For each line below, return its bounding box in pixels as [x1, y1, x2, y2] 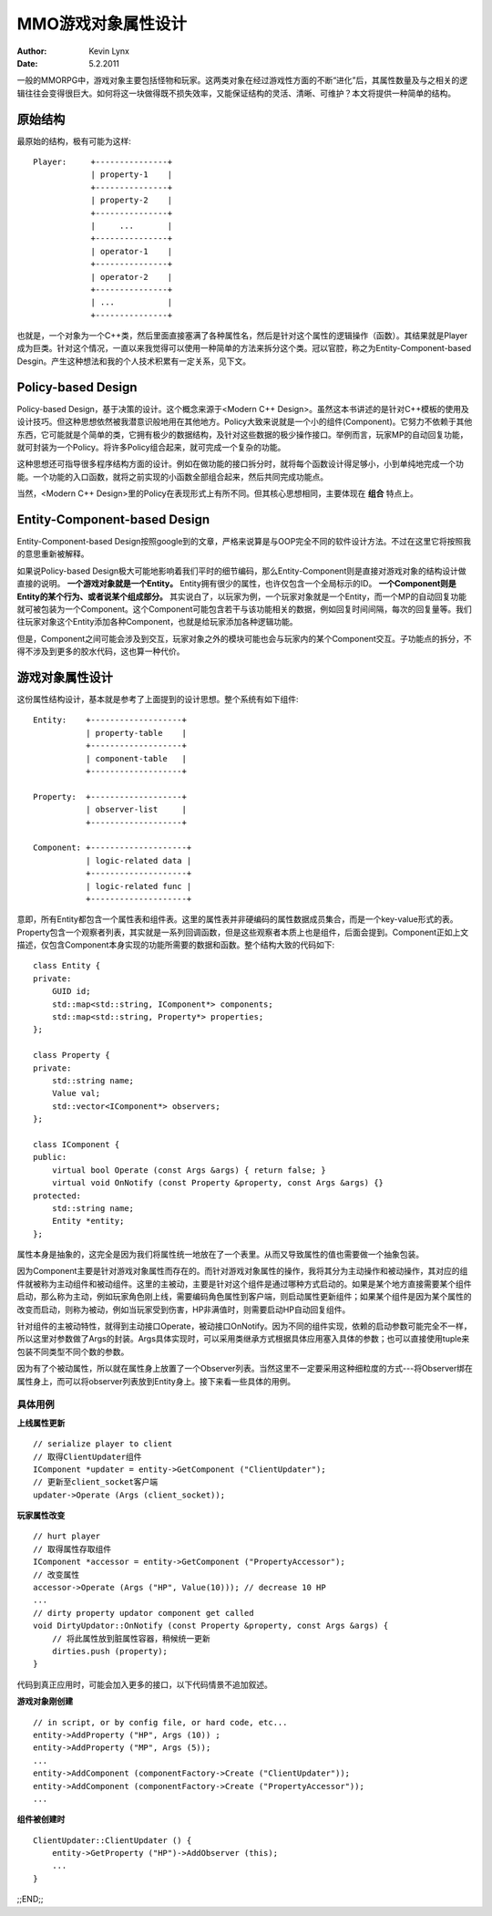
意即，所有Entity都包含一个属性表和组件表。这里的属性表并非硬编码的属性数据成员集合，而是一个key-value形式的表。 [16, 914, 458, 925]
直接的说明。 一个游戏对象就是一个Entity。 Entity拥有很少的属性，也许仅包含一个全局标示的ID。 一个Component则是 [16, 578, 457, 589]
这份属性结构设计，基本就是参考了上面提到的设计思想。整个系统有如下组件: [16, 694, 300, 705]
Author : [16, 46, 47, 57]
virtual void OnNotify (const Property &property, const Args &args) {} [51, 1177, 384, 1188]
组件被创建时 [16, 1814, 66, 1825]
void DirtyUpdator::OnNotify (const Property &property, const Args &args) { [33, 1621, 389, 1631]
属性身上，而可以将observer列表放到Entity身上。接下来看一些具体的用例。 [16, 1375, 296, 1386]
